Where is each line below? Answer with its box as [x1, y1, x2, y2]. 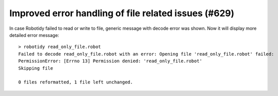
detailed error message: [9, 32, 59, 38]
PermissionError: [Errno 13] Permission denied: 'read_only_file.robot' [18, 58, 202, 64]
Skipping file [18, 65, 53, 71]
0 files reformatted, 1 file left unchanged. [18, 79, 133, 85]
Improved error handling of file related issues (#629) [9, 8, 235, 19]
